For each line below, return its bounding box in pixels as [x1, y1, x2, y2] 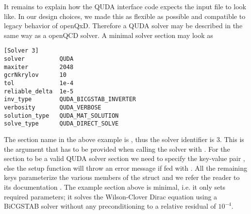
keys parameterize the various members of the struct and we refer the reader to [4, 172, 240, 182]
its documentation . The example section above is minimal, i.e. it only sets [4, 181, 226, 192]
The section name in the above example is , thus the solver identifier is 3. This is [4, 134, 244, 144]
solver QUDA [4, 55, 74, 63]
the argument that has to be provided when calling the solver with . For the [4, 143, 230, 154]
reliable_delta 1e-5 [4, 88, 74, 95]
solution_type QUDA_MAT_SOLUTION [4, 112, 119, 119]
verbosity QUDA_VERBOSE [4, 104, 101, 111]
